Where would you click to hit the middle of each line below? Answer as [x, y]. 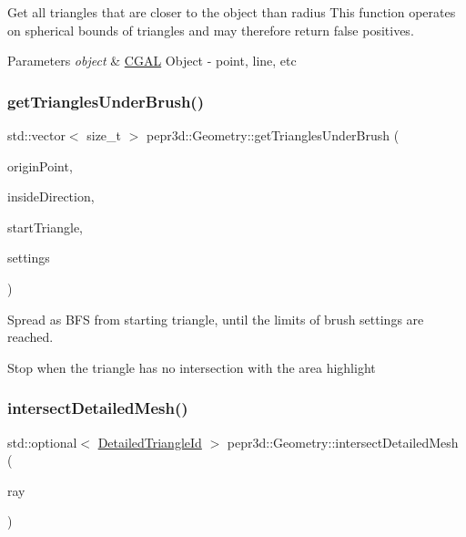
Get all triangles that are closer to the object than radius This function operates [232, 12]
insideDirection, [51, 196]
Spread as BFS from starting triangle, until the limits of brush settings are [216, 319]
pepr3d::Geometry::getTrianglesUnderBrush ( [273, 135]
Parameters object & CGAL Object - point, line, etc [152, 61]
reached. [30, 337]
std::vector [36, 135]
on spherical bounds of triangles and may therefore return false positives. [211, 30]
